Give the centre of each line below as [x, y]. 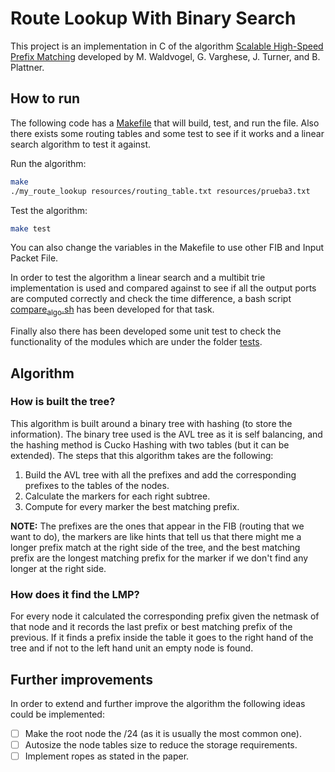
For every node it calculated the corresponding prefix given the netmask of [165, 616]
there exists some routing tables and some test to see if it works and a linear [167, 133]
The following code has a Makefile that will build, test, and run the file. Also [165, 123]
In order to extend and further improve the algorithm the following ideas [158, 703]
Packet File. [34, 258]
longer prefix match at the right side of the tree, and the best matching [155, 547]
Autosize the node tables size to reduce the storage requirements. [161, 745]
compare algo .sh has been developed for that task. [112, 310]
